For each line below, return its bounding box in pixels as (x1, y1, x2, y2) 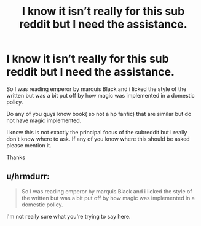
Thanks (6, 154, 26, 161)
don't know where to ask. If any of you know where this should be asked (6, 135, 190, 142)
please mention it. (6, 141, 52, 149)
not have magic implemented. (6, 117, 82, 124)
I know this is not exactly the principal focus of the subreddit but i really (6, 128, 187, 136)
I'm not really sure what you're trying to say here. (6, 212, 131, 220)
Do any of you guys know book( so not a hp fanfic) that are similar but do (6, 110, 192, 117)
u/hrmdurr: (6, 171, 50, 182)
